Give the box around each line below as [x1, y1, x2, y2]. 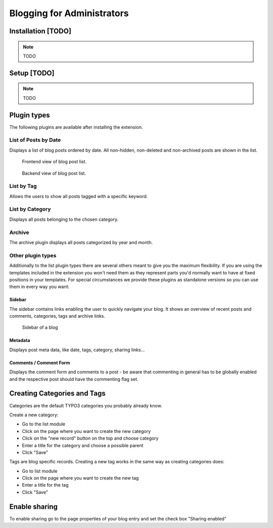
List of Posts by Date [9, 136, 61, 143]
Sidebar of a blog [22, 324, 58, 330]
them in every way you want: [9, 283, 70, 290]
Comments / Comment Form [9, 359, 70, 366]
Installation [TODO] [9, 27, 72, 35]
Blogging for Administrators [9, 8, 129, 19]
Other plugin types [9, 252, 57, 259]
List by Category [9, 206, 51, 213]
